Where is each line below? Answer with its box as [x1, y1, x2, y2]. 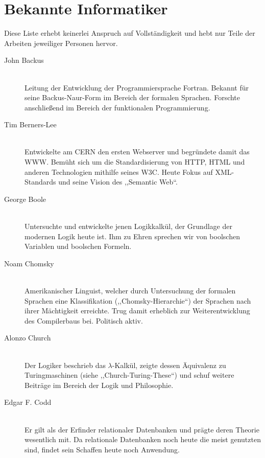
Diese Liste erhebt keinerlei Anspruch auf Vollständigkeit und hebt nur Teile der [4, 28, 255, 38]
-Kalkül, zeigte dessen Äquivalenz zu [112, 359, 226, 370]
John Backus [4, 55, 44, 65]
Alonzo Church [4, 332, 51, 343]
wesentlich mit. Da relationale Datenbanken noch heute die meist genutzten [25, 434, 261, 445]
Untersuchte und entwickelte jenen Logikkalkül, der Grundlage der [25, 221, 232, 232]
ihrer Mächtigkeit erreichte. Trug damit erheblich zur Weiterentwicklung [25, 305, 250, 316]
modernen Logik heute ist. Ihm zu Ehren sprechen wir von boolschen [25, 231, 240, 241]
